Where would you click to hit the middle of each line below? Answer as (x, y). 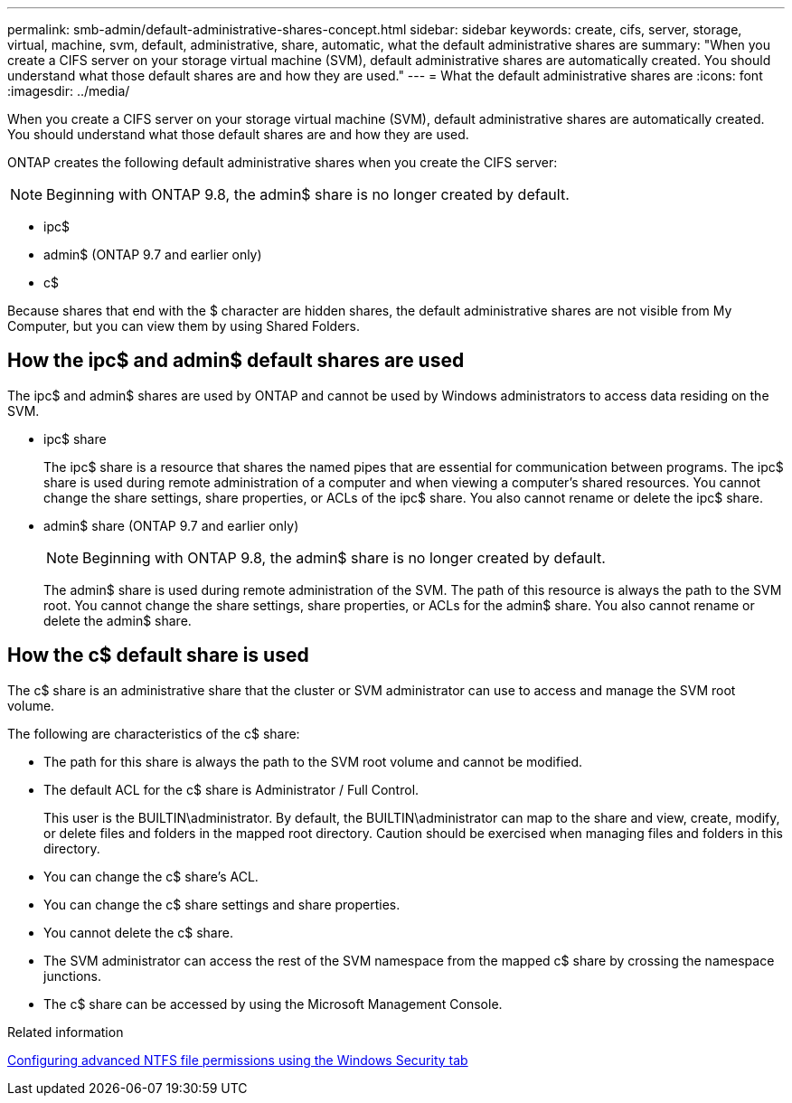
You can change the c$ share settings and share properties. (222, 904)
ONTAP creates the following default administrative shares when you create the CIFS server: (283, 162)
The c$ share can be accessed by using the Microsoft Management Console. (273, 1004)
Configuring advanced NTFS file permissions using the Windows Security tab (238, 1060)
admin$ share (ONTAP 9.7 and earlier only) (171, 525)
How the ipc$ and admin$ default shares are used (236, 361)
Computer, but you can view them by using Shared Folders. (184, 326)
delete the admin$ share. (118, 620)
